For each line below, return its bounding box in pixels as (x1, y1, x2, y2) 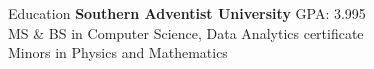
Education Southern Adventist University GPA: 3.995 (8, 3, 366, 23)
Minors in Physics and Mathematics (8, 42, 228, 63)
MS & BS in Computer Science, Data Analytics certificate (8, 22, 364, 43)
